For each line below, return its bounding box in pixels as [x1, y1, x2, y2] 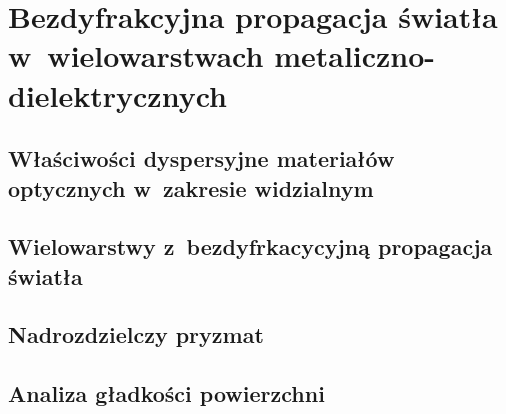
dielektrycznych [8, 74, 227, 115]
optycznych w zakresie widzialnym [8, 172, 374, 203]
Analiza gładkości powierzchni [8, 378, 325, 409]
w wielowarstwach [8, 35, 264, 76]
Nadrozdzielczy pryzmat [8, 319, 264, 350]
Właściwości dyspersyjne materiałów [8, 143, 395, 174]
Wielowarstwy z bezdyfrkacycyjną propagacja [8, 231, 493, 262]
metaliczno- [274, 35, 436, 76]
